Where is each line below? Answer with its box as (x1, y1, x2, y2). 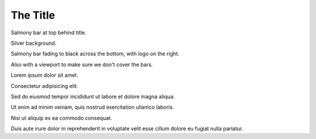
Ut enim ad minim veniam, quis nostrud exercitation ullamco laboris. (11, 104, 174, 111)
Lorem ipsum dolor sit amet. (11, 72, 78, 79)
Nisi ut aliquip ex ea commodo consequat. (11, 114, 112, 122)
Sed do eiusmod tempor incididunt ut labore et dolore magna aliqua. (11, 93, 175, 100)
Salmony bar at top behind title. (11, 29, 87, 36)
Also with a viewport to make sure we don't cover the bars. (11, 61, 153, 68)
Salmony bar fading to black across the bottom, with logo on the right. (11, 50, 180, 58)
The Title (11, 9, 56, 22)
